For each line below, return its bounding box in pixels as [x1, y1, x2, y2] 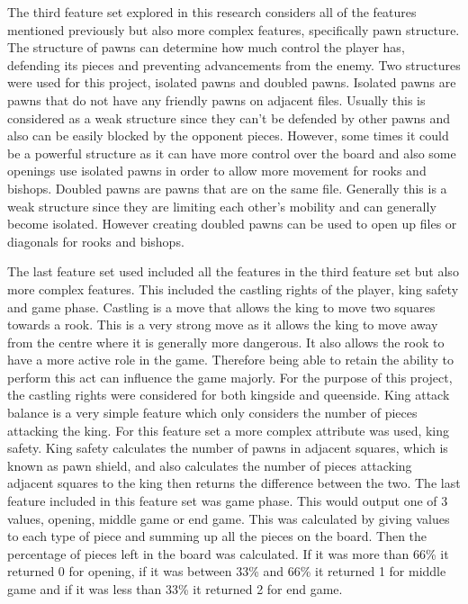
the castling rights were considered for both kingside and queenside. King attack [7, 385, 450, 404]
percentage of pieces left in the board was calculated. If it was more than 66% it [7, 544, 449, 563]
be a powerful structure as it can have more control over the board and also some [7, 143, 456, 162]
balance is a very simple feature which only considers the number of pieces [7, 403, 418, 422]
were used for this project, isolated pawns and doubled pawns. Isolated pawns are [7, 73, 456, 92]
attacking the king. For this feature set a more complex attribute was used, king [7, 420, 450, 439]
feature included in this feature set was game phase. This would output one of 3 [7, 491, 448, 510]
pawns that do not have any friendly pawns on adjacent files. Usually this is [7, 90, 426, 109]
